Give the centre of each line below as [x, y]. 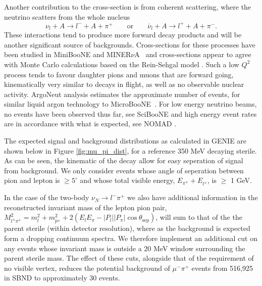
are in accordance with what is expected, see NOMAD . [90, 124]
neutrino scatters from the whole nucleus [67, 16]
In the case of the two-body [47, 197]
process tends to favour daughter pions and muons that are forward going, [119, 74]
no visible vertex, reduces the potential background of [87, 268]
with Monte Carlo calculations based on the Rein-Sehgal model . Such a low [122, 64]
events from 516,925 [222, 268]
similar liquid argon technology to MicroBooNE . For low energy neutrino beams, [130, 104]
